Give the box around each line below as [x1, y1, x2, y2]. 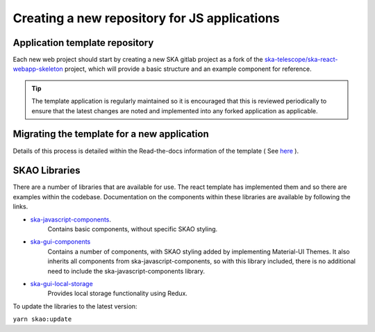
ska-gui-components [30, 238, 91, 246]
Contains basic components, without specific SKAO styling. [47, 225, 218, 233]
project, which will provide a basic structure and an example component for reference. [65, 65, 312, 73]
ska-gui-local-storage [30, 279, 93, 288]
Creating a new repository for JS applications [12, 10, 281, 26]
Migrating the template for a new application [12, 128, 209, 140]
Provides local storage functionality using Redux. [47, 289, 187, 298]
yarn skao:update [12, 315, 72, 323]
